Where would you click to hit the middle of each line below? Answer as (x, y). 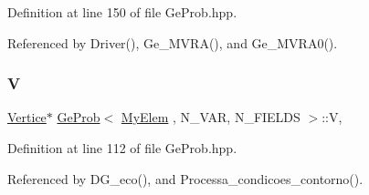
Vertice (27, 117)
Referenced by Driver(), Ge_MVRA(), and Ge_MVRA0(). (173, 42)
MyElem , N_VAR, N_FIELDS (211, 117)
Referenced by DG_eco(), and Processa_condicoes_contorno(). (185, 178)
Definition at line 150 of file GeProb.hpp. (122, 12)
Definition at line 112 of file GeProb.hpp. (122, 148)
